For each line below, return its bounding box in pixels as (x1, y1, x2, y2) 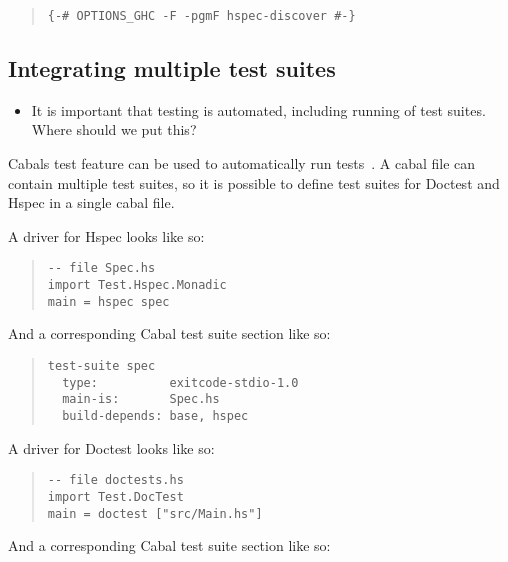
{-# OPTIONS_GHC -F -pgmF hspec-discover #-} (47, 9, 356, 23)
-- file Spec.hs (47, 261, 156, 276)
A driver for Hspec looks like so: (8, 225, 205, 246)
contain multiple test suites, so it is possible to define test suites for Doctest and (8, 172, 500, 193)
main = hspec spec (47, 294, 170, 309)
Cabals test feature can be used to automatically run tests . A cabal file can (8, 153, 476, 174)
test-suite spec (47, 358, 156, 373)
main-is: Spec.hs (62, 392, 220, 407)
